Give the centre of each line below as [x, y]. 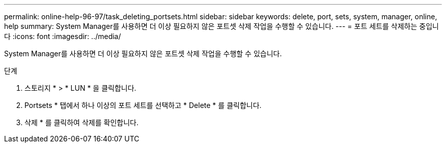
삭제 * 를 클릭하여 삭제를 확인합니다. [81, 122]
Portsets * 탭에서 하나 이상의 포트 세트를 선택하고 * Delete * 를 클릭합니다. [143, 105]
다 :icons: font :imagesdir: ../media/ [63, 36]
